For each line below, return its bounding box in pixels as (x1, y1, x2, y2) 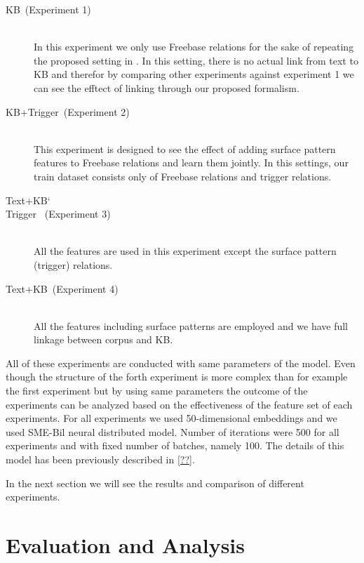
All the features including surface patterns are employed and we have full (34, 318, 348, 333)
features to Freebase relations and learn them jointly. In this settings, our (34, 155, 349, 170)
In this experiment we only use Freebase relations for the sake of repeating (34, 39, 354, 54)
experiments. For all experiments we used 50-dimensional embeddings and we (6, 411, 337, 425)
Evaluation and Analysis (6, 531, 245, 559)
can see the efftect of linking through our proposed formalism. (34, 80, 299, 95)
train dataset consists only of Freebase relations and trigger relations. (34, 168, 332, 183)
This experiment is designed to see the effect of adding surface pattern (34, 141, 336, 156)
